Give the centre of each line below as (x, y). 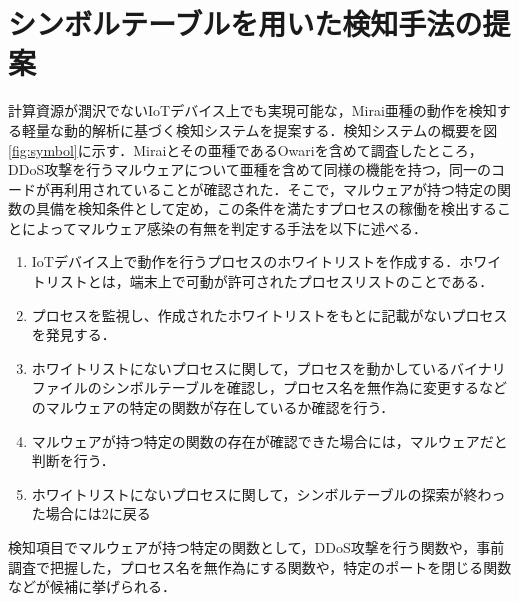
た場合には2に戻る (91, 513)
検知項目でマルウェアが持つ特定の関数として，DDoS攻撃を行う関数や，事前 (256, 547)
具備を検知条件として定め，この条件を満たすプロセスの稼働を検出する (266, 208)
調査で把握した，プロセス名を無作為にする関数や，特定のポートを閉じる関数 (260, 566)
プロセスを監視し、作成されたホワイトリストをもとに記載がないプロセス (269, 314)
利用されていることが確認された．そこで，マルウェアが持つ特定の (280, 188)
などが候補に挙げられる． (92, 586)
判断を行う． (73, 460)
